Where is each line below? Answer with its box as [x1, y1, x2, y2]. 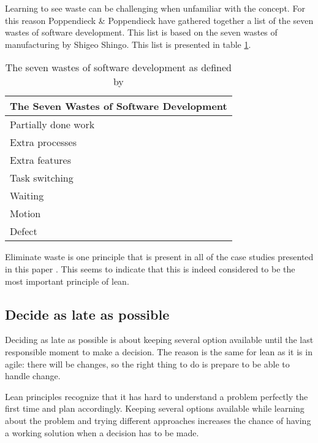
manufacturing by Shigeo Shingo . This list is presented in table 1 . [5, 37, 251, 50]
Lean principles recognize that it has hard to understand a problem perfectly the [5, 390, 308, 403]
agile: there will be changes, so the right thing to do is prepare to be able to [5, 357, 290, 370]
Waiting [10, 188, 44, 203]
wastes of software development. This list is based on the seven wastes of [5, 26, 278, 39]
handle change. [5, 369, 61, 382]
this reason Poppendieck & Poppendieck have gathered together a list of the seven [5, 13, 314, 26]
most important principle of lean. [5, 274, 129, 287]
